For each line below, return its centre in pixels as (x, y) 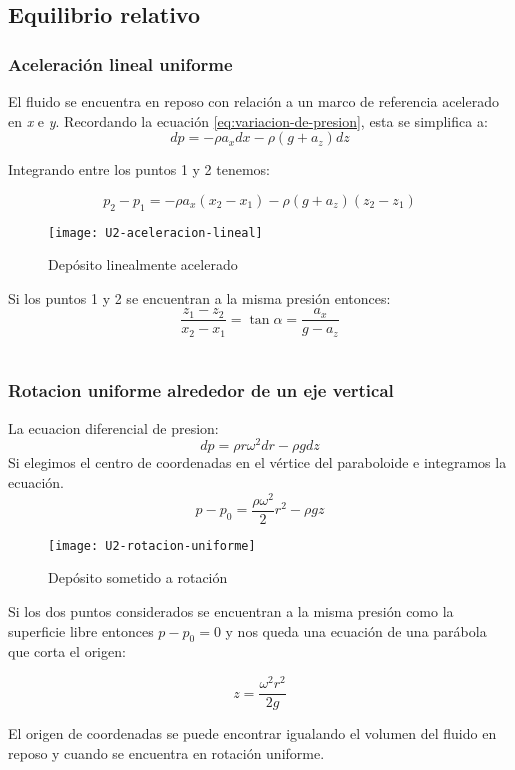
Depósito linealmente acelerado (143, 264)
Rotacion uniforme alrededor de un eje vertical (201, 390)
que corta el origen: (67, 651)
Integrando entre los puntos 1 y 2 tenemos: (139, 169)
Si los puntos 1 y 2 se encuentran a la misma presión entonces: (199, 297)
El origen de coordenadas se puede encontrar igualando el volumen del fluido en (252, 733)
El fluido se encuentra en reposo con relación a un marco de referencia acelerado (253, 101)
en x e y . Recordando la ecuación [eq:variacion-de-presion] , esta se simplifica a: (248, 120)
